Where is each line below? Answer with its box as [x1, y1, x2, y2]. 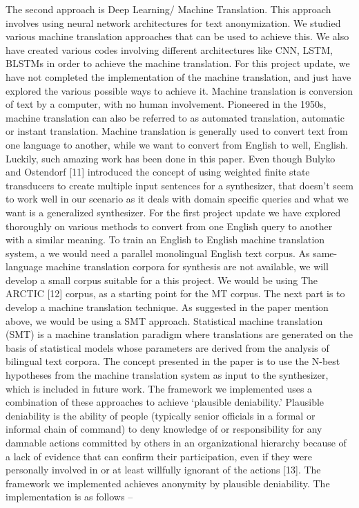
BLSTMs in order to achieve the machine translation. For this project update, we [6, 56, 350, 70]
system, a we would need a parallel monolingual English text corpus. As [6, 245, 310, 260]
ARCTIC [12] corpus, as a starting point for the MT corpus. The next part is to [6, 286, 345, 301]
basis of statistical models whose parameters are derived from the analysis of [6, 340, 329, 355]
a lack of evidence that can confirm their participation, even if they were [6, 449, 312, 463]
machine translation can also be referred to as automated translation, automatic [6, 110, 345, 124]
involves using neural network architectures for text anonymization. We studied [6, 15, 341, 30]
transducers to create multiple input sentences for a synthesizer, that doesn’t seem [6, 178, 353, 192]
